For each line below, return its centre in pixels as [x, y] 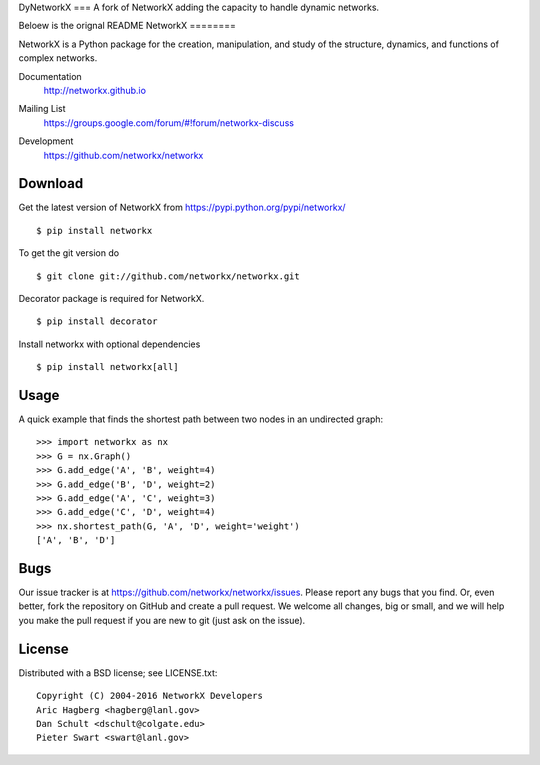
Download [51, 183]
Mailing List [42, 109]
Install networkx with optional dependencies [109, 344]
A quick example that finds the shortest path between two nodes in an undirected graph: [201, 419]
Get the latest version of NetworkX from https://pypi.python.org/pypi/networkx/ [182, 207]
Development [46, 141]
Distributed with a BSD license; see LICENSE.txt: [118, 672]
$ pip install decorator [97, 321]
